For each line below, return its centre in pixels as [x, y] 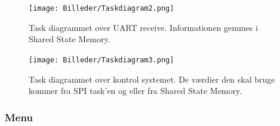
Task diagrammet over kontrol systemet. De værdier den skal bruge [152, 79]
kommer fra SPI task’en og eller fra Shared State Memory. [136, 91]
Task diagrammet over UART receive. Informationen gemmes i [143, 27]
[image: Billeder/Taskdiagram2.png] [101, 8]
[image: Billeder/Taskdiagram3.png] [101, 60]
